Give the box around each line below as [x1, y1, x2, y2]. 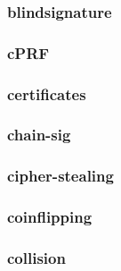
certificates [7, 82, 86, 105]
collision [7, 246, 66, 268]
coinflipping [7, 206, 93, 228]
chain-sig [7, 123, 71, 146]
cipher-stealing [7, 165, 114, 187]
